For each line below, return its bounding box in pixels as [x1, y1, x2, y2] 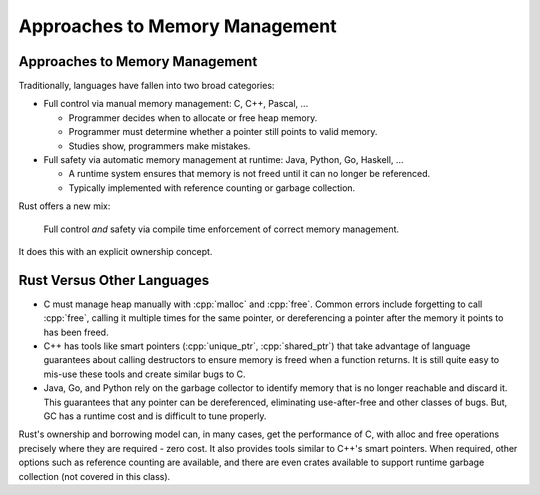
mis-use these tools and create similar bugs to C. [43, 368, 246, 380]
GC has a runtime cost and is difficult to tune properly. [43, 410, 267, 422]
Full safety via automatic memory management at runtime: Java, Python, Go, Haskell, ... [43, 154, 404, 166]
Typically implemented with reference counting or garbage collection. [68, 181, 356, 194]
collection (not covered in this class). [18, 470, 171, 482]
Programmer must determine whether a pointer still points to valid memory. [68, 126, 378, 138]
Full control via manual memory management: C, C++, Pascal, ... [43, 98, 309, 110]
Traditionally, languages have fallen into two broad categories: [18, 80, 275, 92]
